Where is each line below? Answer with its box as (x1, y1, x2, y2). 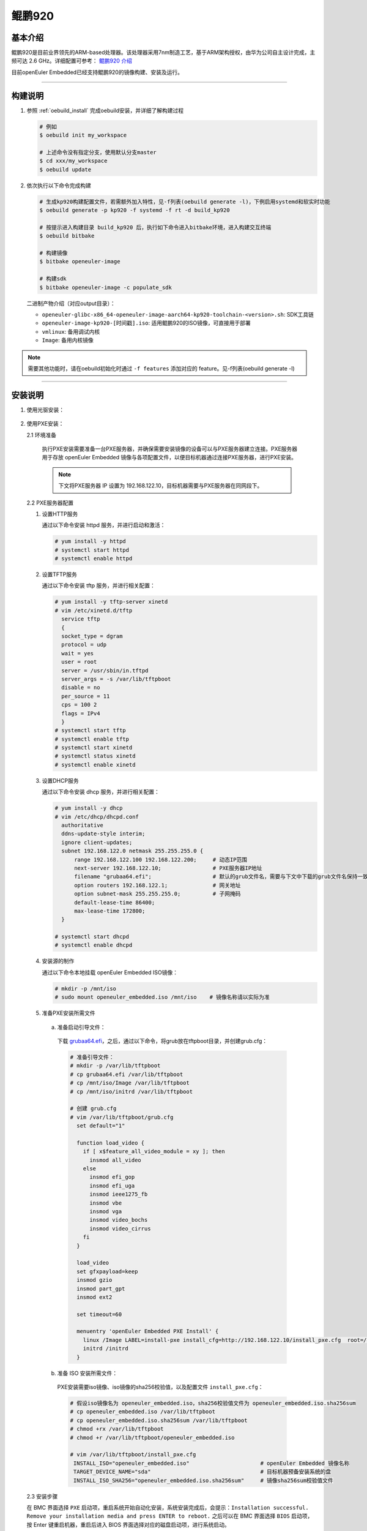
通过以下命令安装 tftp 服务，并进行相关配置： (42, 582, 155, 589)
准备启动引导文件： (57, 1023, 106, 1031)
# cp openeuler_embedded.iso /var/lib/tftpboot (70, 1409, 215, 1415)
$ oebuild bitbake (39, 233, 95, 239)
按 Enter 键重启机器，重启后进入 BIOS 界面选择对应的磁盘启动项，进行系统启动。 (26, 1521, 230, 1528)
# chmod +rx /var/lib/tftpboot (70, 1426, 165, 1432)
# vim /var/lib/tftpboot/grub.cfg (70, 1113, 174, 1121)
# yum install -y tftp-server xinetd (54, 598, 168, 606)
